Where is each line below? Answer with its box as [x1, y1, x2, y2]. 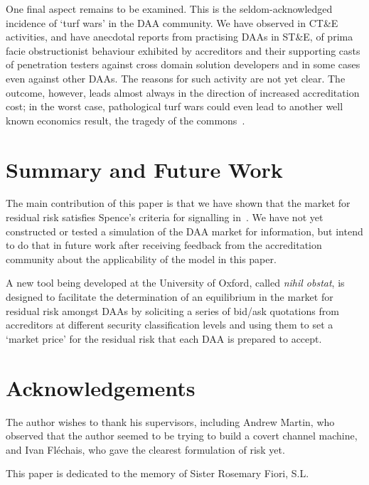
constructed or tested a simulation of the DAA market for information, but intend [6, 223, 363, 238]
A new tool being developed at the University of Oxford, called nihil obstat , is [6, 275, 345, 290]
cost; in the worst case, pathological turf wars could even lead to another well [6, 99, 343, 114]
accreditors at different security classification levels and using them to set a [6, 317, 333, 332]
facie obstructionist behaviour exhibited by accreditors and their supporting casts [6, 43, 360, 58]
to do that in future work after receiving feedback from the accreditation [6, 238, 322, 252]
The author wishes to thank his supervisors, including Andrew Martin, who [6, 414, 335, 429]
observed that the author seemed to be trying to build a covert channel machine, [6, 428, 358, 443]
